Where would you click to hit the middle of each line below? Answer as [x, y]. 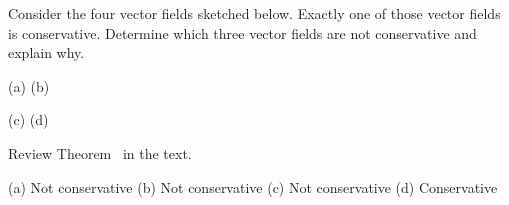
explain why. [46, 52]
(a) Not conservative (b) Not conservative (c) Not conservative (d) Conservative [253, 186]
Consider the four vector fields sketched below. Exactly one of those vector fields [254, 13]
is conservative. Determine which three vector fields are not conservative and [242, 32]
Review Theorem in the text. [100, 152]
